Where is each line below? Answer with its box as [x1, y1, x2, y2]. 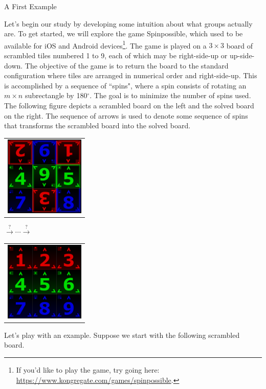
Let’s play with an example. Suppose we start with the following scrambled [4, 329, 240, 340]
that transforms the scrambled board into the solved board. [4, 120, 191, 131]
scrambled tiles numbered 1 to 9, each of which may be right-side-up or [4, 50, 228, 61]
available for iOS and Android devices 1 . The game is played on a [4, 38, 207, 51]
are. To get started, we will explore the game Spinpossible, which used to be [4, 28, 243, 39]
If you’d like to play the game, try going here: [16, 364, 160, 375]
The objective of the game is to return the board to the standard [25, 60, 229, 71]
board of [226, 40, 253, 51]
